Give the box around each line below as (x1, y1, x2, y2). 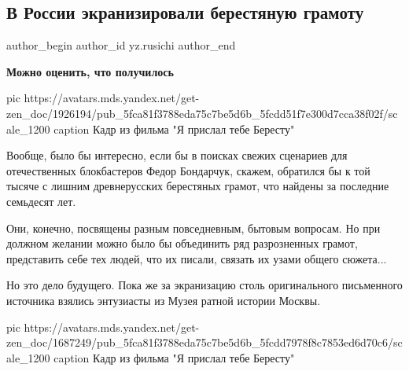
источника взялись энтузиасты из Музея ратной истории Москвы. (6, 292, 321, 308)
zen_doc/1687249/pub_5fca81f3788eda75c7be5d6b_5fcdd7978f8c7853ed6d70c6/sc (6, 334, 403, 351)
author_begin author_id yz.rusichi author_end (6, 37, 236, 53)
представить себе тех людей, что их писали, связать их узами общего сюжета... (6, 250, 387, 266)
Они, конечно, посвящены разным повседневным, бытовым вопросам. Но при (6, 219, 381, 236)
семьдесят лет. (6, 193, 76, 209)
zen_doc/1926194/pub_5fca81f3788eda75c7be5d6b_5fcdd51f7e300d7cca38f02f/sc (6, 105, 398, 121)
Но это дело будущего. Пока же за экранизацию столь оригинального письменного (6, 277, 403, 293)
